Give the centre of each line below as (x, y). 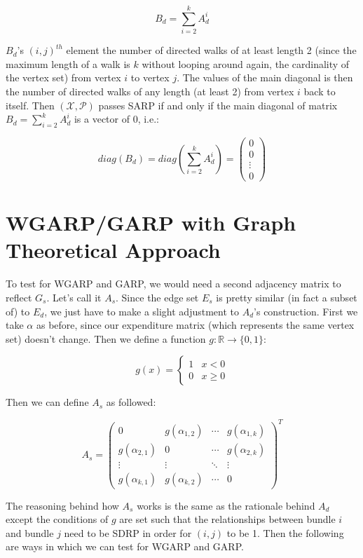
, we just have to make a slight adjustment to (142, 311)
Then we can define (47, 402)
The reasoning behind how (62, 505)
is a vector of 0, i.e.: (116, 119)
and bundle (30, 532)
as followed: (131, 402)
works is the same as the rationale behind (226, 505)
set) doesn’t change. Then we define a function (106, 338)
